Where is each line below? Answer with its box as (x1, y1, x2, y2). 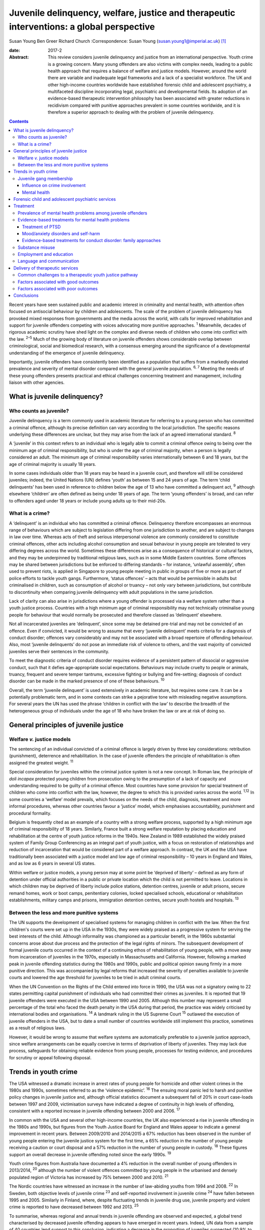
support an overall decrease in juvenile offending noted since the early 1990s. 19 (9, 1150, 171, 1157)
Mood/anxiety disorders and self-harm (22, 230, 100, 236)
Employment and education (18, 251, 74, 257)
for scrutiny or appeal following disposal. (9, 1054, 92, 1060)
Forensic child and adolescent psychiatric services (13, 196, 116, 202)
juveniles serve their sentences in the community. (9, 648, 110, 654)
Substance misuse (18, 244, 55, 250)
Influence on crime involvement (22, 183, 86, 188)
